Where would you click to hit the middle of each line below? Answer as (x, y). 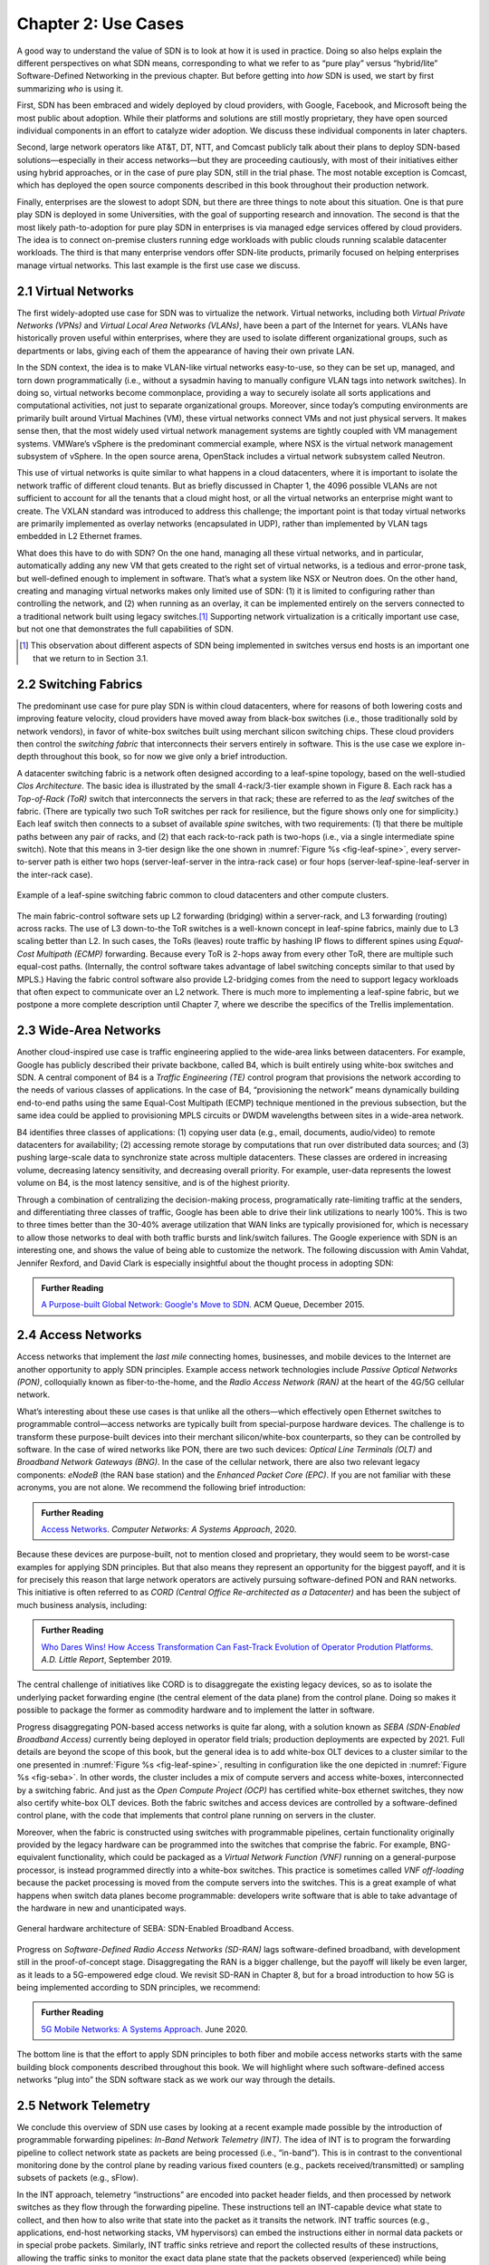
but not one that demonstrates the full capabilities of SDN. (125, 629)
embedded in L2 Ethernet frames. (80, 536)
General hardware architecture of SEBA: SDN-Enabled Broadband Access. (155, 1929)
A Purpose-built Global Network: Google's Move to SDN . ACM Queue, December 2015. (203, 1305)
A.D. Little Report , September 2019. (106, 1660)
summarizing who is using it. (70, 88)
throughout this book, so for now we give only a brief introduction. (164, 757)
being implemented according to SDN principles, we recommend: (139, 1987)
